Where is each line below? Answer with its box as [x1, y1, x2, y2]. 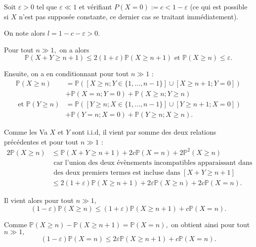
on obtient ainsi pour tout [171, 219, 250, 229]
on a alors [59, 44, 89, 54]
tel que [36, 1, 57, 11]
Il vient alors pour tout [4, 195, 74, 205]
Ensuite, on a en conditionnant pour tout [4, 68, 129, 79]
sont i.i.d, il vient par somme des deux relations [72, 127, 216, 137]
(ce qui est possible [190, 1, 248, 11]
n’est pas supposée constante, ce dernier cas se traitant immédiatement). [19, 11, 239, 21]
